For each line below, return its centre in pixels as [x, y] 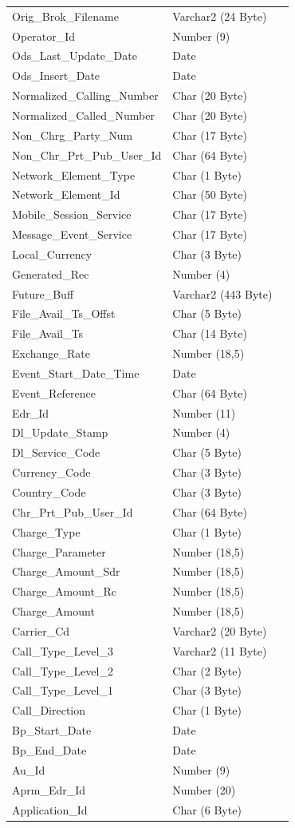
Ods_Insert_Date [56, 75]
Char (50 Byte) [210, 194]
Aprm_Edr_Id [49, 789]
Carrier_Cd [41, 630]
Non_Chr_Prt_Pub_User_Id [87, 155]
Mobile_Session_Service [72, 214]
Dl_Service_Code [56, 452]
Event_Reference [54, 392]
